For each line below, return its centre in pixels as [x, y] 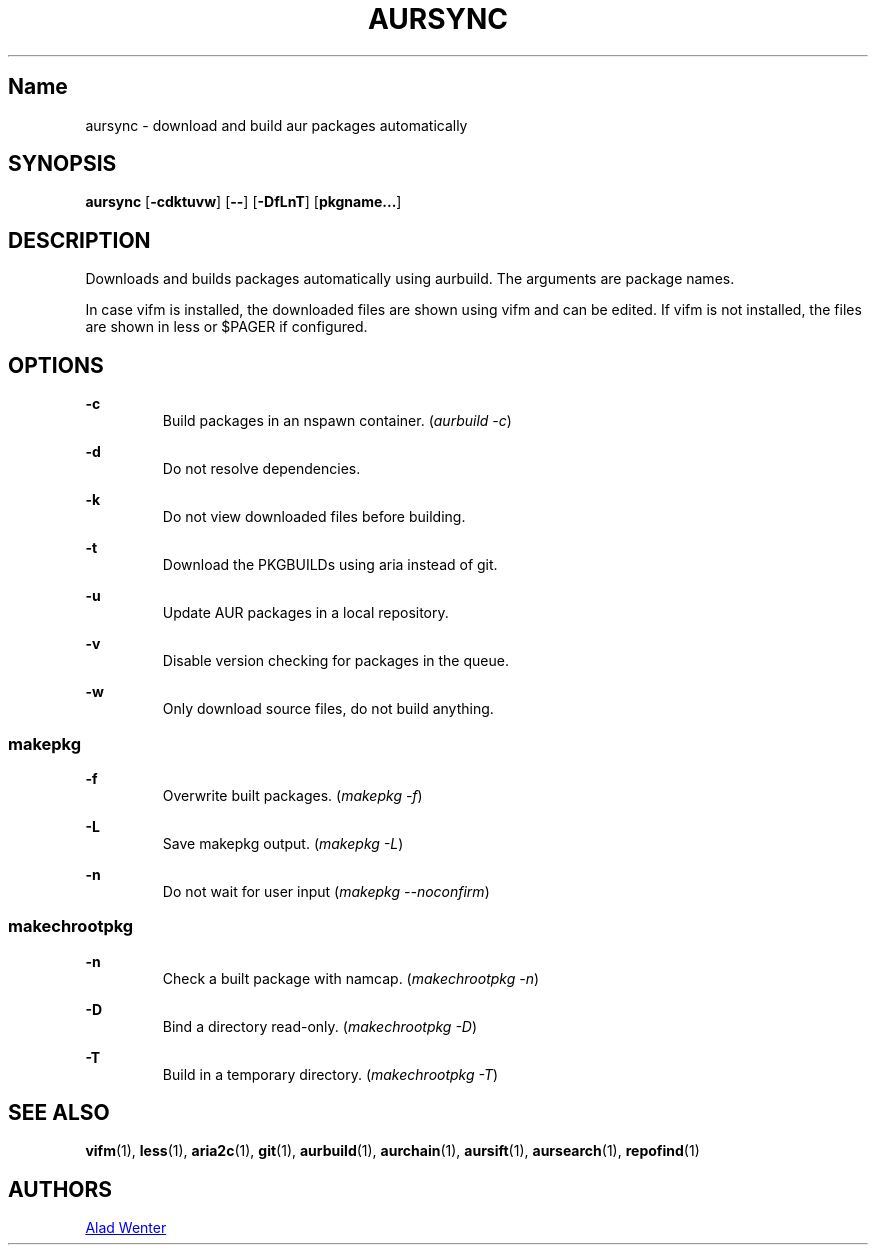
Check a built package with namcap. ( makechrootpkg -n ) [351, 978]
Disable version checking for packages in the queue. [335, 661]
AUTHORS [60, 1189]
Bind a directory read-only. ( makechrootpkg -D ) [320, 1026]
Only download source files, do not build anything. [328, 709]
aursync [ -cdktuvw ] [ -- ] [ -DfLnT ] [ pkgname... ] [243, 202]
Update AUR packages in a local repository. [305, 613]
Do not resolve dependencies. [261, 469]
